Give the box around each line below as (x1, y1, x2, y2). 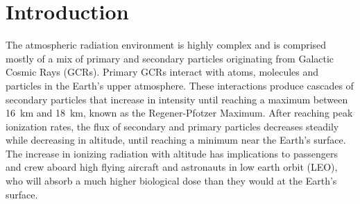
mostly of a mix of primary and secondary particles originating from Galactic (6, 51, 334, 65)
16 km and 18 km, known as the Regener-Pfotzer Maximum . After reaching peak (6, 105, 353, 120)
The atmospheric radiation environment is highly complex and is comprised (6, 37, 327, 52)
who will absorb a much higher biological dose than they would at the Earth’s (6, 173, 337, 188)
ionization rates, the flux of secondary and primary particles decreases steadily (6, 119, 339, 133)
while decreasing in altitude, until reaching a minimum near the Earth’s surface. (6, 133, 346, 147)
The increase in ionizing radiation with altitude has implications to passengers (6, 146, 338, 160)
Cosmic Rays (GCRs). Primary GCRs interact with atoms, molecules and (6, 65, 319, 79)
